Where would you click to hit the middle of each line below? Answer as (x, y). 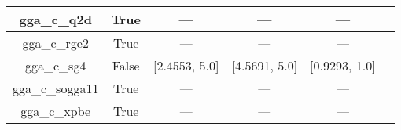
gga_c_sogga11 (56, 88)
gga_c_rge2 (55, 43)
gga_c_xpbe (56, 111)
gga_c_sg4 (56, 65)
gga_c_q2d (55, 19)
